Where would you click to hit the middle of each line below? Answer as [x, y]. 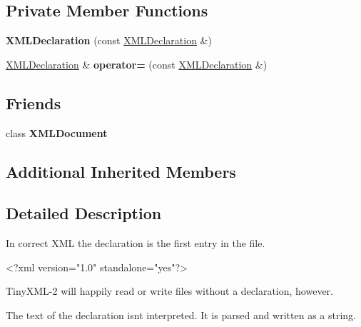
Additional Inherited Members [121, 171]
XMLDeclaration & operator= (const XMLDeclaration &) [137, 64]
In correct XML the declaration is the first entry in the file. [136, 243]
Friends [34, 102]
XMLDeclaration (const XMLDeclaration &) [109, 40]
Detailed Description [84, 213]
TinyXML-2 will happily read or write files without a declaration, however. [169, 291]
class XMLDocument [57, 132]
